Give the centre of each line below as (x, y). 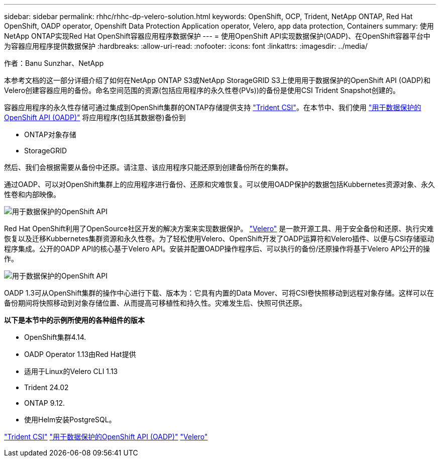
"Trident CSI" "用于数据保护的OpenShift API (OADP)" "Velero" (106, 437)
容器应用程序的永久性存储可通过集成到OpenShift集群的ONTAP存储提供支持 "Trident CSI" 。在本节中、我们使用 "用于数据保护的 (213, 107)
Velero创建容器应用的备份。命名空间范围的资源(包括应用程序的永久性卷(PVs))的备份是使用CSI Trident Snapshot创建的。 (202, 90)
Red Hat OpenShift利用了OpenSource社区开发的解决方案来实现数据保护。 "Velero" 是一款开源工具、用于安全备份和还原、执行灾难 (219, 228)
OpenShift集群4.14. (55, 337)
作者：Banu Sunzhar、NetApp (54, 63)
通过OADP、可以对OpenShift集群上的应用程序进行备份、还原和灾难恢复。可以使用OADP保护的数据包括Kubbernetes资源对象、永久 (219, 184)
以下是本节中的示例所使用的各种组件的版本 (74, 320)
